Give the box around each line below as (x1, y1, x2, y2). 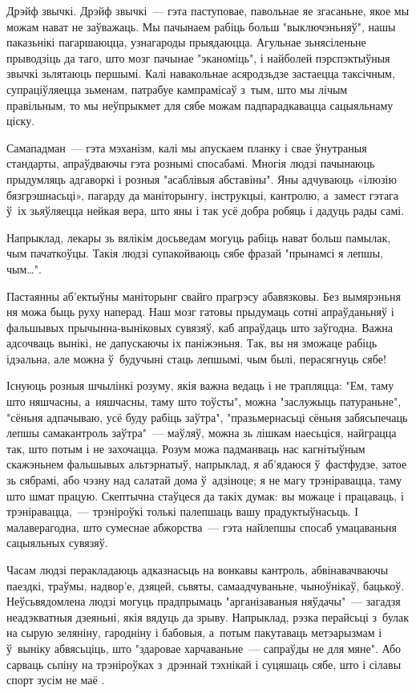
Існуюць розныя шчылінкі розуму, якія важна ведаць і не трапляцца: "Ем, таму (6, 377, 394, 394)
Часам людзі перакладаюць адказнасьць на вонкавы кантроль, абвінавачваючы (6, 561, 389, 577)
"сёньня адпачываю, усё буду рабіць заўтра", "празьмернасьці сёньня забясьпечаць (6, 408, 408, 425)
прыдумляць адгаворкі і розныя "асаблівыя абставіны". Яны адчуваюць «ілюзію (6, 170, 397, 187)
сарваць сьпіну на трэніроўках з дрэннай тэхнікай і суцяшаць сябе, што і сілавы (6, 655, 402, 672)
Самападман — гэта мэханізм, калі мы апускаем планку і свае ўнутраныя (6, 139, 367, 156)
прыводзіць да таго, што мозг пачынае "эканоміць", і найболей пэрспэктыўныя (6, 49, 390, 66)
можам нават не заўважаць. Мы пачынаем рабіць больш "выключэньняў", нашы (6, 18, 396, 34)
